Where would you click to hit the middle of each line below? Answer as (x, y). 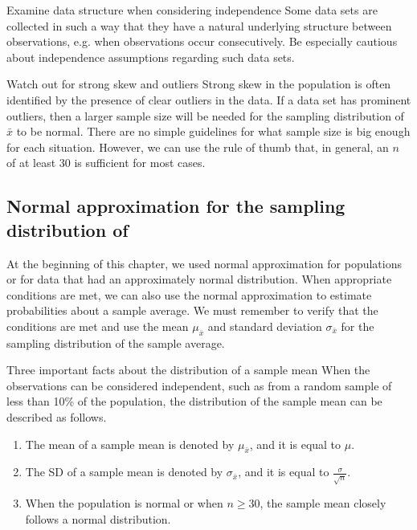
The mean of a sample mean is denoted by (130, 444)
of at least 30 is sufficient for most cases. (106, 163)
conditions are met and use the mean (98, 326)
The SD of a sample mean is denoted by (124, 472)
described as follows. (57, 417)
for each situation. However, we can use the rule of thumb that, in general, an (198, 147)
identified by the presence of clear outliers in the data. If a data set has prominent (209, 99)
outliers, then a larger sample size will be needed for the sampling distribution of (205, 115)
